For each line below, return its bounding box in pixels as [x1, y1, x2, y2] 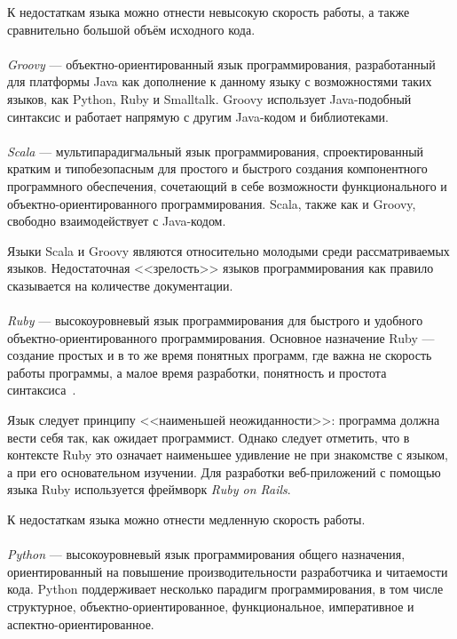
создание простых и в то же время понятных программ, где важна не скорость [7, 346, 432, 364]
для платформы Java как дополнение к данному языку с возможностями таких [7, 72, 432, 91]
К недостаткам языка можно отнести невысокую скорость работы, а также [7, 3, 410, 20]
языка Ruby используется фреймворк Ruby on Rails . [7, 480, 291, 499]
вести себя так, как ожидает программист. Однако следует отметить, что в [7, 427, 410, 446]
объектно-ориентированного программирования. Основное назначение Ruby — [7, 328, 435, 347]
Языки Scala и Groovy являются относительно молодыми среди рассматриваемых [7, 241, 450, 260]
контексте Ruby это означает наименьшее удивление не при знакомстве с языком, [7, 445, 448, 464]
